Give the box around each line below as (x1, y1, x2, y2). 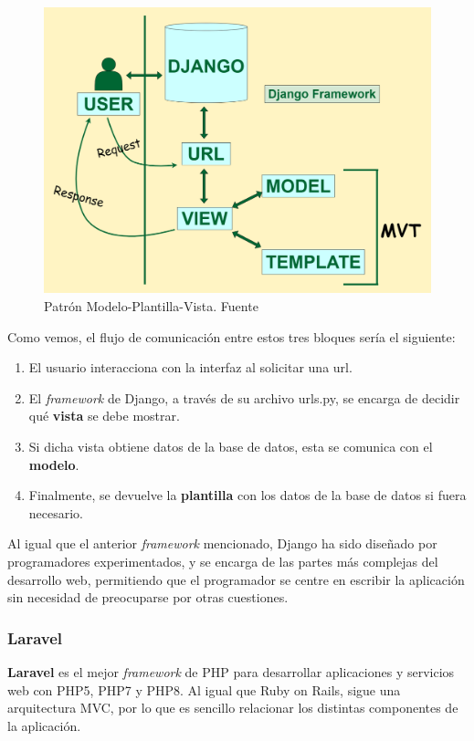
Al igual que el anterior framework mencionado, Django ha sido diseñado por (7, 534, 437, 553)
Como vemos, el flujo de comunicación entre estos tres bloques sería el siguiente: (7, 327, 456, 346)
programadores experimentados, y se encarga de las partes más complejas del (7, 551, 438, 570)
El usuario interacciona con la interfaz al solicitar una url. (28, 358, 353, 377)
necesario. (28, 503, 84, 522)
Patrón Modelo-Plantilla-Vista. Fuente (44, 297, 258, 316)
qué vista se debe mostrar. (28, 406, 180, 425)
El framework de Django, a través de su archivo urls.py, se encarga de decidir (28, 388, 460, 407)
